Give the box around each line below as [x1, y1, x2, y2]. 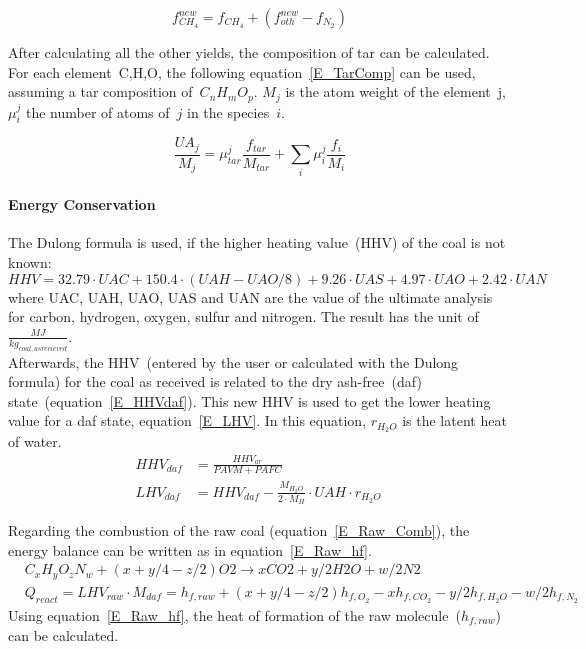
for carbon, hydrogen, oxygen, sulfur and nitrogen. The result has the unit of [8, 306, 479, 327]
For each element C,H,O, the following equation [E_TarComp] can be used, [8, 61, 476, 82]
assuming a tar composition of [8, 81, 193, 102]
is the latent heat [402, 410, 507, 431]
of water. [8, 431, 62, 452]
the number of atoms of [25, 101, 170, 122]
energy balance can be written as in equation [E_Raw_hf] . [8, 539, 372, 560]
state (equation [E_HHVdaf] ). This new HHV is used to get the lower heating [8, 390, 491, 411]
